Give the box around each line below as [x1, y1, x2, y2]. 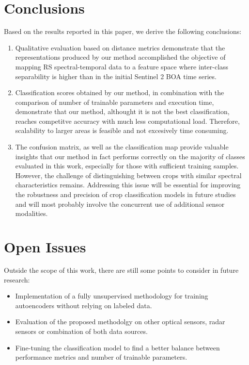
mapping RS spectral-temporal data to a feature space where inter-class [15, 61, 229, 71]
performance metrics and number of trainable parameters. [15, 352, 187, 362]
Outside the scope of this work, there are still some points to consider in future [4, 265, 239, 275]
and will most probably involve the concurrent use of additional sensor [15, 199, 225, 209]
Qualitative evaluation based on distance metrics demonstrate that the [15, 42, 225, 52]
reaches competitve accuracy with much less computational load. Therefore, [15, 116, 240, 126]
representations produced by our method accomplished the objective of [15, 52, 226, 62]
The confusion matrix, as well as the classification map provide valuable [15, 142, 229, 152]
